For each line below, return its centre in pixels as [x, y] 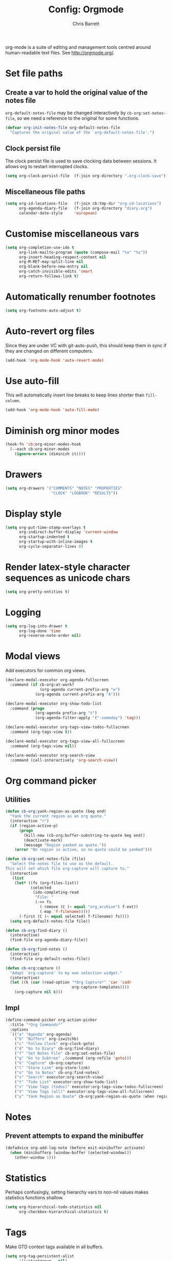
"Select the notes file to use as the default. [62, 864]
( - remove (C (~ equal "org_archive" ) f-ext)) [89, 907]
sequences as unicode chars [68, 578]
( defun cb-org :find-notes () [36, 949]
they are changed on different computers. [49, 351]
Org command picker [51, 781]
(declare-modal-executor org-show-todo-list [53, 704]
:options [19, 1030]
